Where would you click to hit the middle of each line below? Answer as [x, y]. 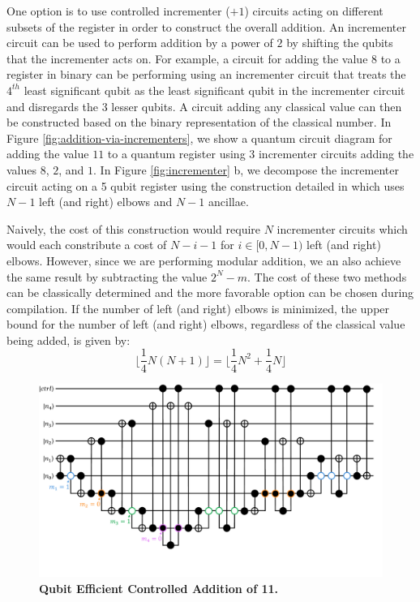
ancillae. [228, 202]
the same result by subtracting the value [107, 276]
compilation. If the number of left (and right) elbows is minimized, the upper [198, 308]
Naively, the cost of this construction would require [134, 228]
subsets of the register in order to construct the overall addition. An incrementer [207, 26]
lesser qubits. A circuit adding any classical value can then [257, 106]
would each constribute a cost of [87, 245]
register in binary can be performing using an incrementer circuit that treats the [206, 74]
